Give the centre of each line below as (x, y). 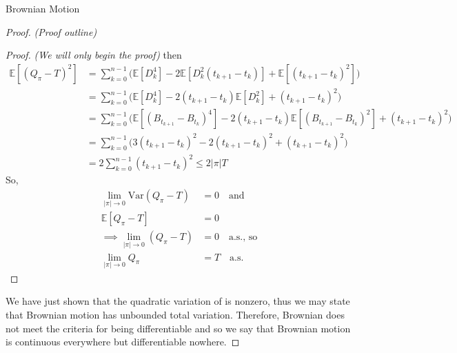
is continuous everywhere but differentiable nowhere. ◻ (123, 342)
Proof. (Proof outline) (51, 31)
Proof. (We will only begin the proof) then (94, 55)
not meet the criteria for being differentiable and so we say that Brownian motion (178, 328)
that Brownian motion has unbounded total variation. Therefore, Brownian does (175, 314)
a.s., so (243, 238)
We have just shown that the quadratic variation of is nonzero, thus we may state (178, 301)
